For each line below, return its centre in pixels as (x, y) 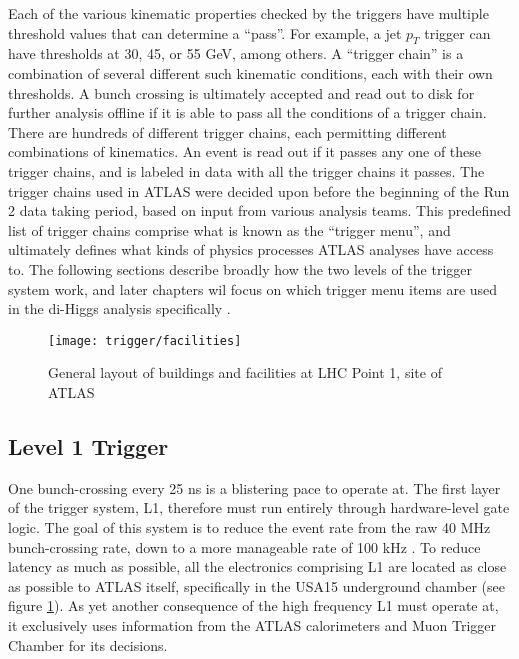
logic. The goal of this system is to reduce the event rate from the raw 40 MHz (249, 526)
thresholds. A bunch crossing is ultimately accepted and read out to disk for (241, 92)
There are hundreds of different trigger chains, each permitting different (227, 131)
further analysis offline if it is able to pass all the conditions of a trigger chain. (247, 112)
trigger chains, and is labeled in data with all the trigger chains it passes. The (246, 170)
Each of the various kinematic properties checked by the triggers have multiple (248, 13)
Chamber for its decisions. (88, 644)
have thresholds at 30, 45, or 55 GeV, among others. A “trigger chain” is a (236, 53)
